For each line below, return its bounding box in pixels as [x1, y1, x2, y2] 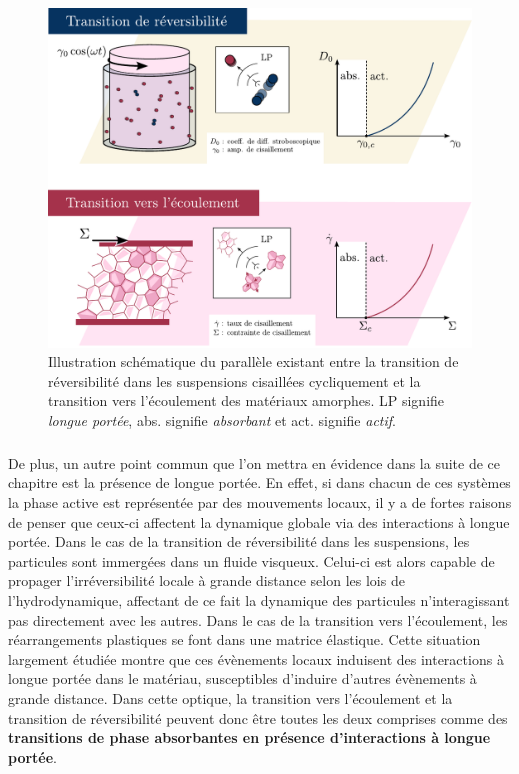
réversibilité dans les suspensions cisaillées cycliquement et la [48, 370, 421, 391]
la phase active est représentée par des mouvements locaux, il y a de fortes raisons [8, 492, 512, 513]
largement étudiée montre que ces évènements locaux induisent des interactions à [8, 648, 504, 669]
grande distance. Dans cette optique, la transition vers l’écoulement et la [8, 688, 453, 708]
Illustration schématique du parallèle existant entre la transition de [48, 351, 459, 372]
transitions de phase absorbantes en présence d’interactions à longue [8, 727, 491, 748]
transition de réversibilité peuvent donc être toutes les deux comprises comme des [8, 707, 508, 728]
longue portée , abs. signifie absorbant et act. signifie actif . [48, 409, 396, 430]
